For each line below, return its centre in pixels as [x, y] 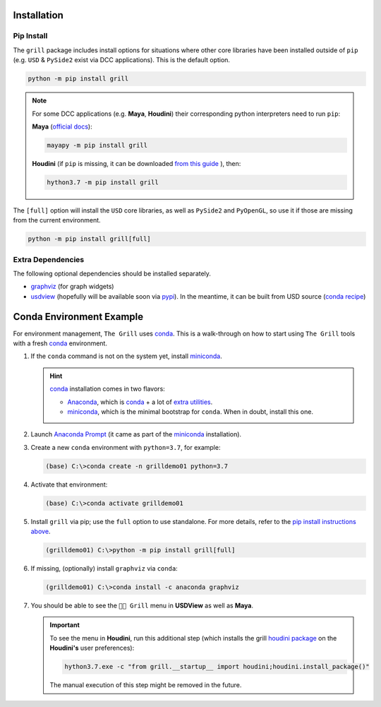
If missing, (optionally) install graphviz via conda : [104, 569]
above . [41, 531]
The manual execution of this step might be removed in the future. [146, 685]
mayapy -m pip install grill [97, 145]
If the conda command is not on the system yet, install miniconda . [126, 356]
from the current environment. [57, 220]
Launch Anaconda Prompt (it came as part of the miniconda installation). [136, 434]
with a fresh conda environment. [60, 343]
